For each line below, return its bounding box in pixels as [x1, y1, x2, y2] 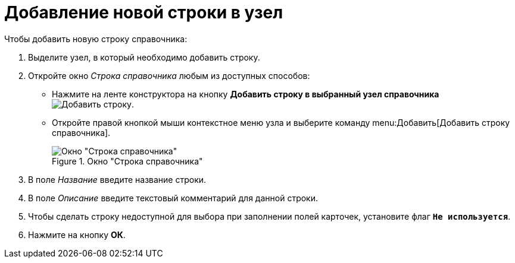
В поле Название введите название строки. [28, 174, 207, 185]
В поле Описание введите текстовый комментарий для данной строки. [28, 192, 318, 203]
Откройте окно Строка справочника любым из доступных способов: [28, 70, 310, 81]
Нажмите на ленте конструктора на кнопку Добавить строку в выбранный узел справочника [52, 88, 439, 99]
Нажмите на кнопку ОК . [28, 229, 126, 240]
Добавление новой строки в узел [4, 2, 283, 23]
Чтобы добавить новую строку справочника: [4, 33, 188, 44]
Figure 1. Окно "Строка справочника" [52, 156, 203, 166]
